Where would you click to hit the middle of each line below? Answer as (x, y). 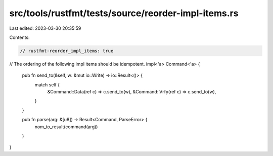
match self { (47, 85)
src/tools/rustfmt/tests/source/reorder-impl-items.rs (124, 13)
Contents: (19, 37)
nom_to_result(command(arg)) (66, 127)
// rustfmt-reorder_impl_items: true (67, 51)
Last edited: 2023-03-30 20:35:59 (45, 28)
